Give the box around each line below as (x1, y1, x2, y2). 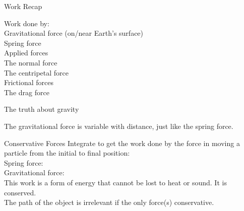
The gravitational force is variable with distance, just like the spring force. (4, 120, 233, 131)
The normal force (4, 57, 57, 67)
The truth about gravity (4, 104, 79, 114)
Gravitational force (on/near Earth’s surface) (4, 28, 144, 38)
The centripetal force (4, 67, 69, 78)
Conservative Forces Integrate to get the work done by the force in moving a (4, 137, 240, 148)
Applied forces (4, 47, 48, 58)
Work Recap (4, 1, 42, 11)
